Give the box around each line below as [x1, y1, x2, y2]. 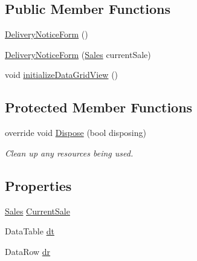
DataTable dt [5, 225, 54, 237]
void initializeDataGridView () [5, 68, 118, 81]
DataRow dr [5, 245, 51, 257]
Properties [5, 176, 72, 195]
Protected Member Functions [5, 98, 193, 117]
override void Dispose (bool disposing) [5, 126, 146, 139]
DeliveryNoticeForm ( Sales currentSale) [5, 48, 151, 60]
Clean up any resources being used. [5, 146, 134, 159]
